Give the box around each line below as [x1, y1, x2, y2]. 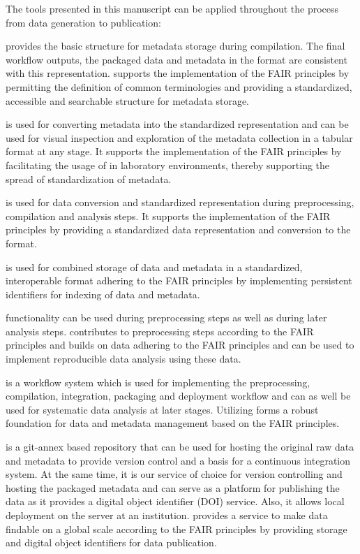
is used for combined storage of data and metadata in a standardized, [6, 259, 303, 274]
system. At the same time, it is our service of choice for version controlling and [6, 467, 343, 481]
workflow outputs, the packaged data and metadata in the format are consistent [6, 52, 347, 66]
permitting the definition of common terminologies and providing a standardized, [6, 79, 352, 94]
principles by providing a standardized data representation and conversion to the [6, 222, 351, 237]
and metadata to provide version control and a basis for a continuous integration [6, 453, 351, 467]
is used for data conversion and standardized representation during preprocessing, [6, 195, 354, 210]
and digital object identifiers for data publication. [6, 535, 217, 550]
